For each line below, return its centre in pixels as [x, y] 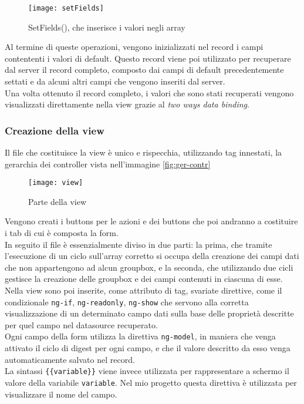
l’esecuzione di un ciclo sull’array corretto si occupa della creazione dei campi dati [152, 256]
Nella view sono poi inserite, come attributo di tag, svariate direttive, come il [143, 290]
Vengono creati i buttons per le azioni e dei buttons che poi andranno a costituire [151, 221]
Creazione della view [55, 130]
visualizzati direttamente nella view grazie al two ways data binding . [127, 104]
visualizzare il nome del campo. [61, 394]
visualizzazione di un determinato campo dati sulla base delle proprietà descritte [149, 313]
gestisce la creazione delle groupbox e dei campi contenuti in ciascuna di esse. [144, 279]
